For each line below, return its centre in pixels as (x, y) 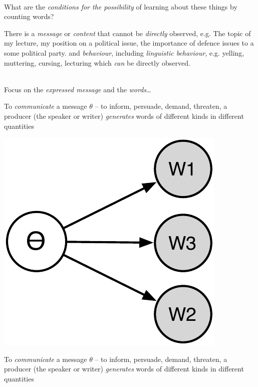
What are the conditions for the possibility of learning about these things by (121, 6)
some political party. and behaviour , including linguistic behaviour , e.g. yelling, (124, 52)
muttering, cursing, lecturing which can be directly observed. (97, 62)
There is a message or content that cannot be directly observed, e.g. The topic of (127, 33)
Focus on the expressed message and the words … (78, 89)
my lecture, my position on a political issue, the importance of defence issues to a (129, 43)
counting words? (29, 16)
